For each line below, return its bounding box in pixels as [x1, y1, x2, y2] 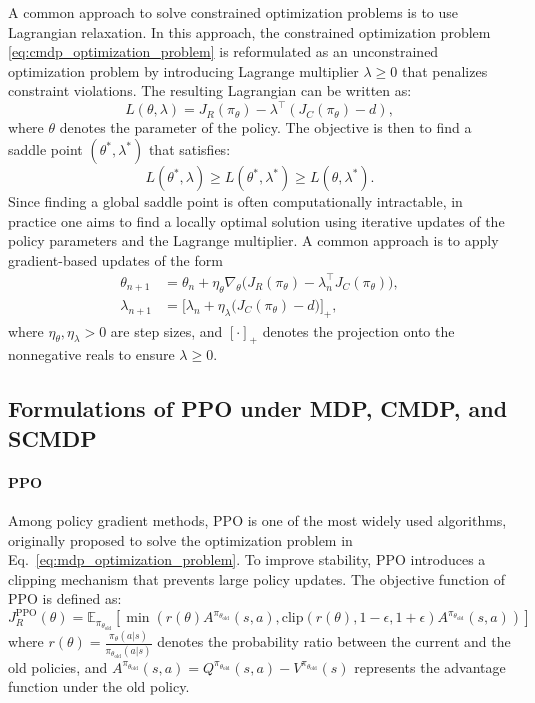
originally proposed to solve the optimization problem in [8, 529, 353, 550]
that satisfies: [148, 139, 231, 160]
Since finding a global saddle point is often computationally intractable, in [8, 191, 463, 212]
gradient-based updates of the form [8, 249, 223, 270]
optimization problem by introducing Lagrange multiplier [8, 60, 359, 81]
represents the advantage [354, 656, 506, 677]
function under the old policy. [8, 676, 190, 697]
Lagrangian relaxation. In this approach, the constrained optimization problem [8, 21, 491, 42]
